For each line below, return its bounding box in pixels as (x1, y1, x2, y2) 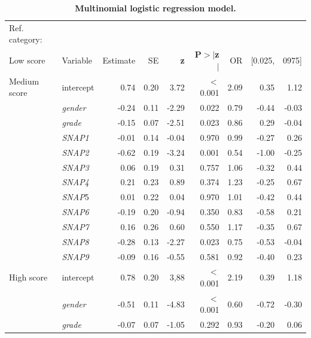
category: (9, 33, 42, 46)
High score (9, 271, 48, 283)
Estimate (102, 54, 136, 67)
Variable (62, 54, 93, 67)
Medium (9, 74, 39, 87)
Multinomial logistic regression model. (75, 2, 236, 14)
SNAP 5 (62, 191, 89, 203)
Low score (9, 54, 45, 67)
